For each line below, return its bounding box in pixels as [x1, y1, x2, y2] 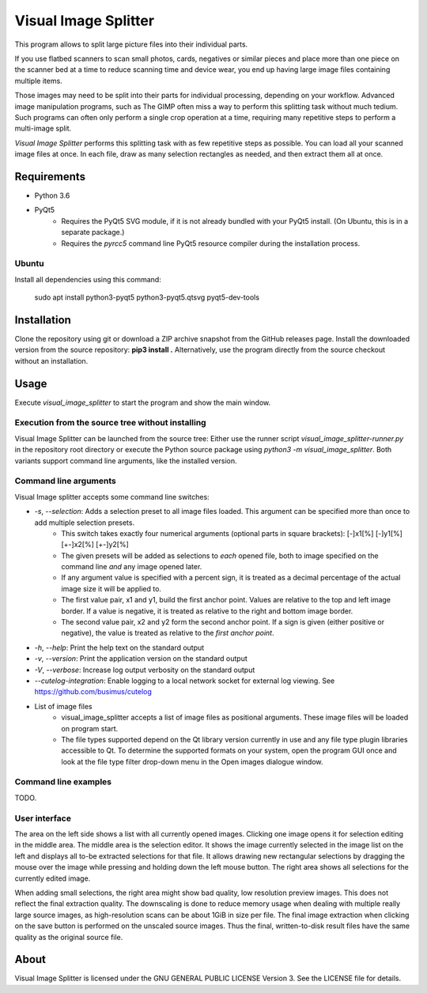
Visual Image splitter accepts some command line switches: [14, 492, 210, 501]
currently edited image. [14, 874, 91, 883]
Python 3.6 [34, 191, 70, 200]
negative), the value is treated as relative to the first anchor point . [61, 629, 274, 638]
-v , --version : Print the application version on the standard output [34, 654, 248, 663]
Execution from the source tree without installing [14, 417, 206, 429]
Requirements [14, 170, 86, 183]
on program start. [61, 723, 119, 733]
